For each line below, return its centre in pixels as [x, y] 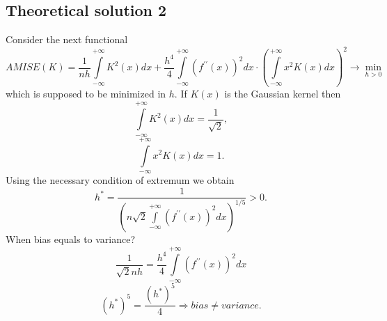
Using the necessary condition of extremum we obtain [120, 179]
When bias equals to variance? [71, 238]
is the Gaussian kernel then [283, 93]
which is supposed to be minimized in [86, 93]
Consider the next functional [67, 39]
